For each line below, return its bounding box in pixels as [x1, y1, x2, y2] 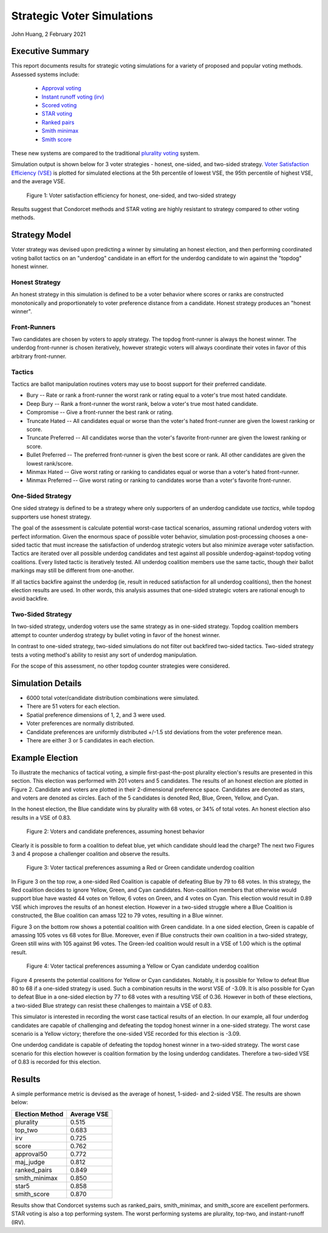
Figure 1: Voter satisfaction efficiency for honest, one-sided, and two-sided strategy [26, 192, 236, 199]
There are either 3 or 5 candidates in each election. [26, 736, 155, 744]
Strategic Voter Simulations [11, 9, 153, 23]
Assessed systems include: [11, 71, 80, 78]
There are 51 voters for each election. [26, 703, 120, 710]
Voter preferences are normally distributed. [26, 720, 135, 727]
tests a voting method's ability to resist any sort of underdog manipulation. [11, 651, 197, 658]
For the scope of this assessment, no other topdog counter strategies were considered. [11, 662, 230, 669]
